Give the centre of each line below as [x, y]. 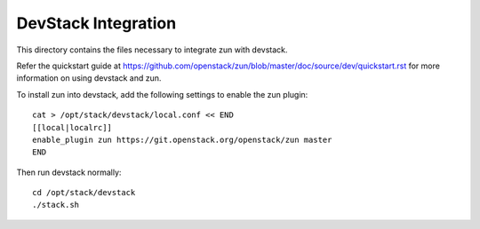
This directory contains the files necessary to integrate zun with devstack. [152, 50]
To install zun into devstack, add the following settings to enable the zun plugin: [162, 94]
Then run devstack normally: [69, 172]
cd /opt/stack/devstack [84, 193]
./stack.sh [56, 205]
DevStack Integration [96, 23]
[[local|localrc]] [72, 127]
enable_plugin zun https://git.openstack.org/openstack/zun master [182, 139]
